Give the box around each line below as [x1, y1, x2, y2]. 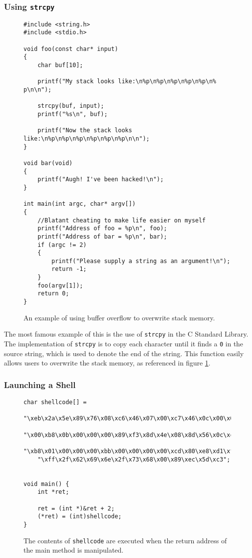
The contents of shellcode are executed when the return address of [23, 535, 227, 545]
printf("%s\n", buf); [37, 111, 108, 118]
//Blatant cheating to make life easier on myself [37, 217, 206, 224]
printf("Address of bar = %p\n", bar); [37, 233, 167, 240]
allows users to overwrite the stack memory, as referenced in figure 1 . [4, 358, 210, 368]
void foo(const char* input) [23, 45, 118, 52]
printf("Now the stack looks [37, 127, 132, 134]
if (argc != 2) [37, 241, 87, 248]
